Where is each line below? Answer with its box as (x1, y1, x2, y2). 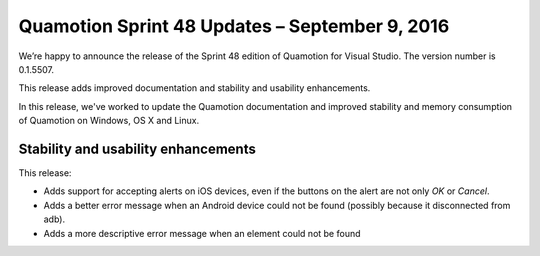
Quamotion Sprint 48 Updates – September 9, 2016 (18, 15, 450, 37)
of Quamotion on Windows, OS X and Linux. (18, 115, 200, 127)
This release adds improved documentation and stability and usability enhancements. (18, 82, 371, 94)
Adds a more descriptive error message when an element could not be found (43, 227, 361, 239)
